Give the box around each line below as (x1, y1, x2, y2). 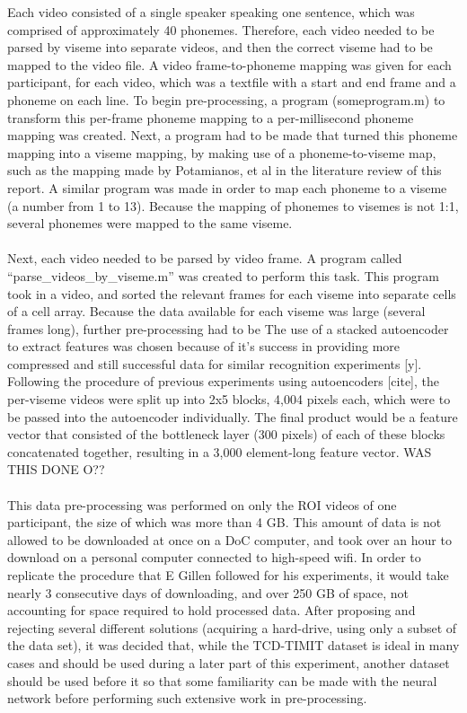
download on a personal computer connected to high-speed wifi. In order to (7, 548, 421, 567)
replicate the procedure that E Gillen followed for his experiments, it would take (7, 566, 449, 584)
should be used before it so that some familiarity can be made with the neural (7, 671, 437, 690)
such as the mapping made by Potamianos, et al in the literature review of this (7, 161, 442, 180)
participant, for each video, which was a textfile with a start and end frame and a (7, 73, 456, 92)
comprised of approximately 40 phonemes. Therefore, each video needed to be (7, 20, 435, 39)
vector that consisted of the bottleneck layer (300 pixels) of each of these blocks (7, 425, 445, 444)
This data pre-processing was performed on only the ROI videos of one (7, 495, 397, 514)
